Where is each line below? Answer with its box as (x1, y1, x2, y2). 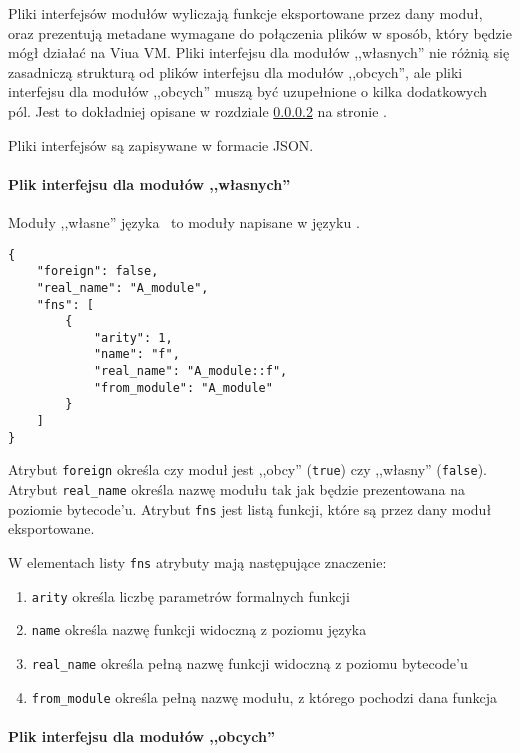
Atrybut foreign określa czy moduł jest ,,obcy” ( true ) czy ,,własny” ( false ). (8, 459, 487, 480)
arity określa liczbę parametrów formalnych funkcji (31, 585, 350, 606)
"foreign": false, (36, 264, 159, 279)
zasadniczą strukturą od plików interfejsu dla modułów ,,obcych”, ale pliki (8, 61, 463, 82)
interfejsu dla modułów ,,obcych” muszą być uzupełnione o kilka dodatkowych (8, 81, 488, 102)
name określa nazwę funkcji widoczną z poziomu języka (31, 619, 367, 640)
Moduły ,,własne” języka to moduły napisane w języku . (8, 211, 360, 232)
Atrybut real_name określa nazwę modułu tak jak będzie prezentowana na (8, 479, 466, 500)
